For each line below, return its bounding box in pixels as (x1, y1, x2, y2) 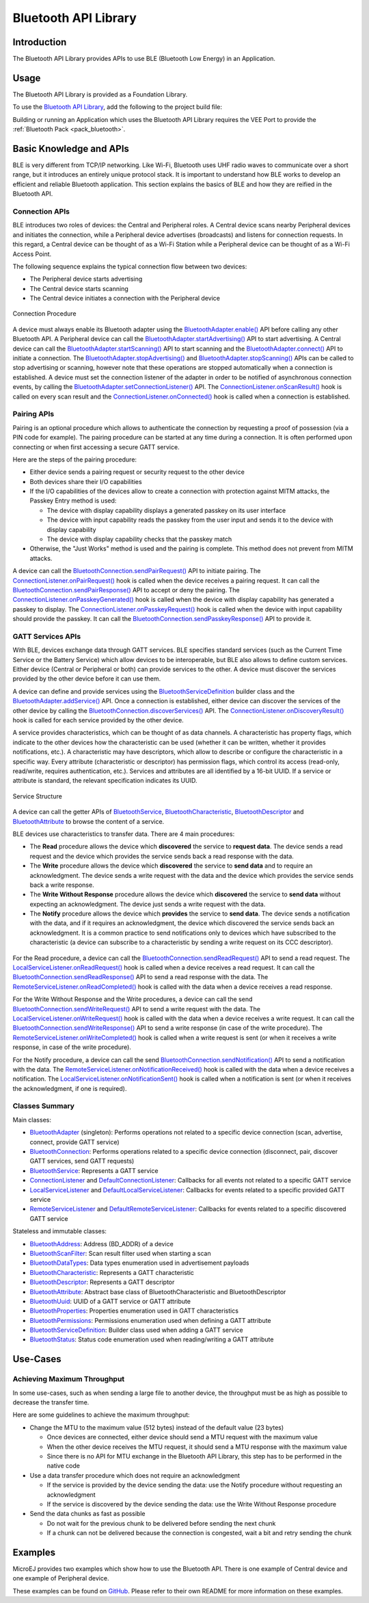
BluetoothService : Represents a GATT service (29, 1166, 159, 1174)
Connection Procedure (12, 310, 77, 318)
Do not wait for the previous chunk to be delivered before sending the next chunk (46, 1519, 276, 1527)
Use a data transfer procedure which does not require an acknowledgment (29, 1471, 241, 1479)
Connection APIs (12, 206, 70, 216)
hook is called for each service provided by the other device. (12, 716, 184, 724)
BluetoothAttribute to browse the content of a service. (12, 817, 165, 825)
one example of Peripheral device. (12, 1574, 109, 1582)
